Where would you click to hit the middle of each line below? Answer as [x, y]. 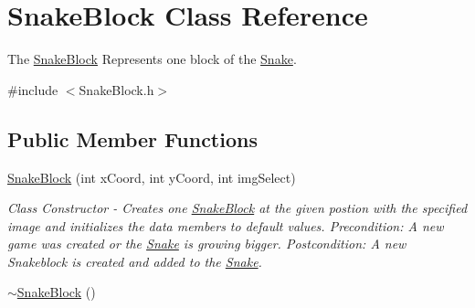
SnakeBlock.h [116, 89]
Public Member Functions [132, 138]
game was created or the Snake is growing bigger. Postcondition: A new [207, 244]
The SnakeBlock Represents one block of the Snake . [152, 59]
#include [33, 89]
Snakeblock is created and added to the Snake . [135, 261]
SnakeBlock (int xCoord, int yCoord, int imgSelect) [152, 177]
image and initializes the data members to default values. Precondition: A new [226, 225]
